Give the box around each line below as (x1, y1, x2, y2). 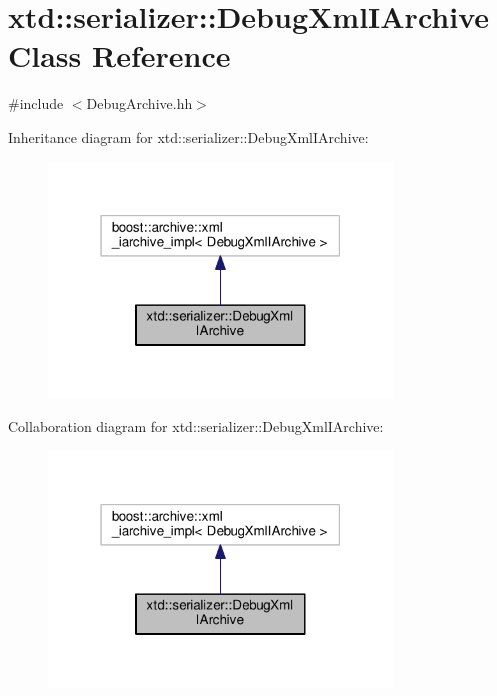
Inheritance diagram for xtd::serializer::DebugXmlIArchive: (8, 126, 369, 147)
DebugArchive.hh (86, 93, 193, 114)
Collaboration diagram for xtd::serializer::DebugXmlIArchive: (8, 416, 384, 437)
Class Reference (8, 35, 231, 76)
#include (8, 93, 64, 114)
